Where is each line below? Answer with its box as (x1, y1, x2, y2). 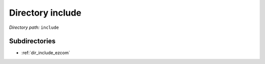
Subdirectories (9, 37, 56, 45)
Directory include (9, 7, 82, 18)
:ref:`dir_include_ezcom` (21, 50, 71, 56)
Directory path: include (9, 24, 59, 30)
